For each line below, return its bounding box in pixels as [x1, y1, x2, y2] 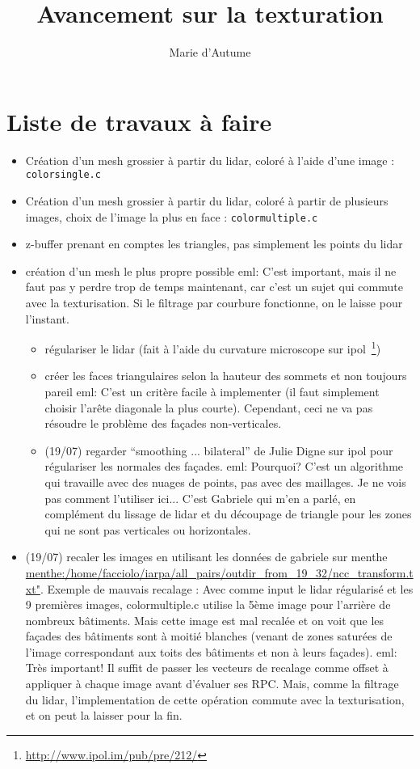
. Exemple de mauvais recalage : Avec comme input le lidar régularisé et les [40, 580, 414, 597]
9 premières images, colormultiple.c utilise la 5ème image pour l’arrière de [25, 596, 391, 613]
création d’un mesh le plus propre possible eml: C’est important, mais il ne [25, 262, 397, 279]
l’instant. [25, 310, 69, 327]
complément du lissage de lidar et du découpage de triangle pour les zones [44, 505, 412, 522]
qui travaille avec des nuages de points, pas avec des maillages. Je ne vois [44, 473, 406, 490]
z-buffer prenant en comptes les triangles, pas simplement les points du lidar [25, 235, 403, 252]
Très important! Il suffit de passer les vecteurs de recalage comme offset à [25, 659, 388, 676]
